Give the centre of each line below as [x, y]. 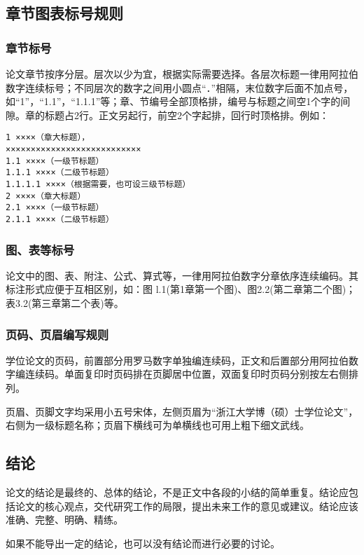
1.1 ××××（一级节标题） [55, 161]
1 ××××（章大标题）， [48, 138]
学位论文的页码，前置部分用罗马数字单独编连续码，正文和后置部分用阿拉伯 [177, 360]
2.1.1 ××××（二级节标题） [60, 219]
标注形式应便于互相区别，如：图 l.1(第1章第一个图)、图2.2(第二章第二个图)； [181, 289]
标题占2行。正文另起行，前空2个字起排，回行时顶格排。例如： [187, 115]
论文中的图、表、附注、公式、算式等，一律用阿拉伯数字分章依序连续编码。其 [182, 275]
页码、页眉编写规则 [57, 334]
